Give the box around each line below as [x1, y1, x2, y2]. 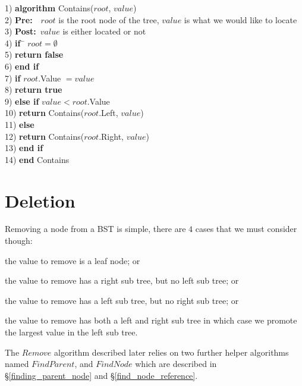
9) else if [5, 95, 39, 107]
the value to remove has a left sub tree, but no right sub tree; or [5, 294, 239, 306]
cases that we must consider [195, 222, 297, 235]
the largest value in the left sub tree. [5, 326, 138, 338]
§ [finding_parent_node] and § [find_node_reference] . [5, 369, 198, 381]
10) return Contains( [5, 106, 84, 119]
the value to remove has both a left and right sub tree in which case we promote [5, 314, 297, 327]
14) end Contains [5, 153, 70, 165]
